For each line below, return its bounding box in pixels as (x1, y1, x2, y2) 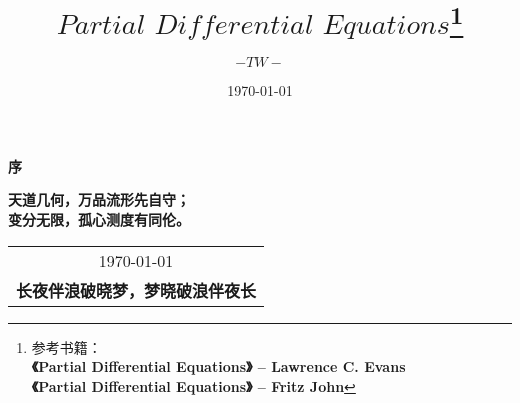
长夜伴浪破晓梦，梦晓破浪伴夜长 (16, 278, 257, 302)
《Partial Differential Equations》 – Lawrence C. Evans (31, 356, 406, 377)
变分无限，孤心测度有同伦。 (8, 209, 190, 230)
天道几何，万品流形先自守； (8, 189, 190, 210)
